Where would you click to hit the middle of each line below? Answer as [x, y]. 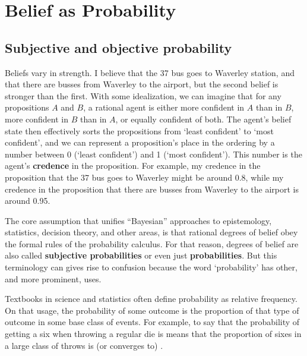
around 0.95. [28, 201]
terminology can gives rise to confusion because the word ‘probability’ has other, [151, 267]
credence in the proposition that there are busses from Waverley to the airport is [152, 189]
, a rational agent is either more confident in [164, 107]
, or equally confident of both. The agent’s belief [203, 119]
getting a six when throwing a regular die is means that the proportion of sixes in [153, 334]
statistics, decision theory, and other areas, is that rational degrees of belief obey [151, 232]
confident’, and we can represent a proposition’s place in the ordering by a [140, 142]
